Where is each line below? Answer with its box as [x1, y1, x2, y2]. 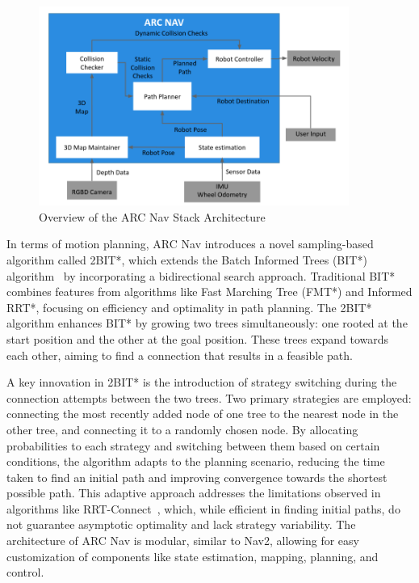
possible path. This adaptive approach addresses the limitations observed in [6, 484, 381, 501]
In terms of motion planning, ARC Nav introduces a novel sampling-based [6, 235, 374, 252]
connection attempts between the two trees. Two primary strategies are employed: [6, 389, 412, 406]
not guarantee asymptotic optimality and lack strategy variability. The [6, 516, 356, 533]
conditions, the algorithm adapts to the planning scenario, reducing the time [6, 453, 385, 470]
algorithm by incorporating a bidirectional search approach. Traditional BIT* [6, 267, 396, 284]
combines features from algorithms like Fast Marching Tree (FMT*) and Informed [6, 283, 413, 300]
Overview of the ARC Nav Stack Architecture [39, 208, 266, 225]
